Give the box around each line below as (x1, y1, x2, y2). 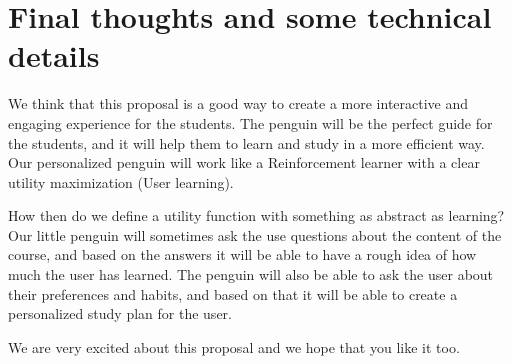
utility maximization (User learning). (8, 171, 234, 192)
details (8, 35, 100, 76)
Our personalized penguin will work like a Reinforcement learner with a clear (8, 152, 480, 173)
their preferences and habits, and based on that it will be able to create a (8, 283, 458, 304)
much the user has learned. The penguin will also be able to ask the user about (8, 264, 494, 285)
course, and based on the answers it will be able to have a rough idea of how (8, 244, 477, 265)
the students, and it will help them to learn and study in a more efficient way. (8, 132, 485, 153)
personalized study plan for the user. (8, 303, 232, 324)
